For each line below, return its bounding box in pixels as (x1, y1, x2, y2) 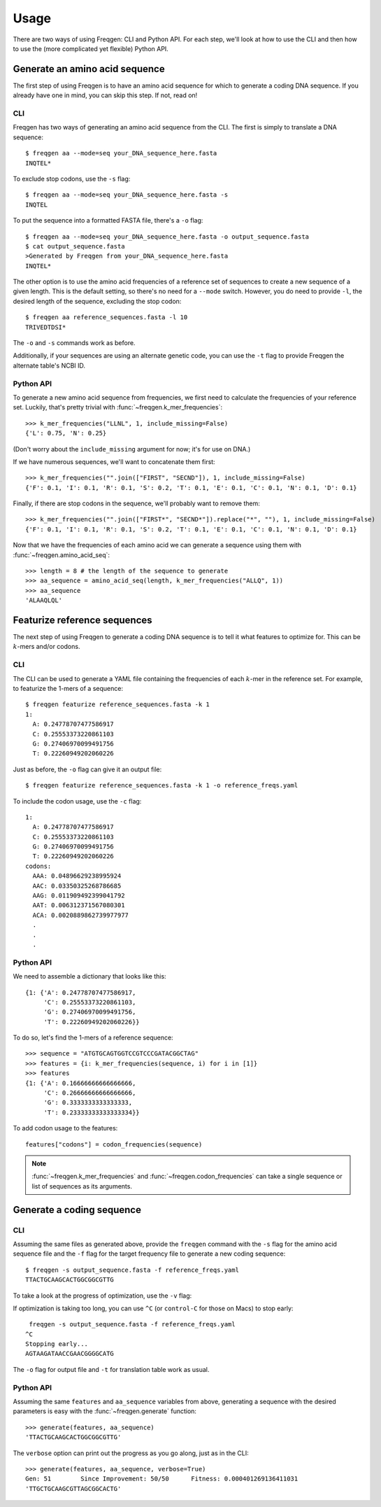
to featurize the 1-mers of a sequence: (13, 685, 124, 693)
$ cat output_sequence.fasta (25, 242, 125, 250)
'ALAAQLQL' (25, 596, 63, 605)
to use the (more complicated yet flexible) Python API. (13, 44, 169, 52)
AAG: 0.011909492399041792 (32, 892, 125, 899)
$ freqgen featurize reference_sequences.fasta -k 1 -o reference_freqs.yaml (25, 781, 299, 790)
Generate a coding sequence (13, 1204, 141, 1216)
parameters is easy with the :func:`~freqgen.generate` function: (13, 1407, 197, 1415)
